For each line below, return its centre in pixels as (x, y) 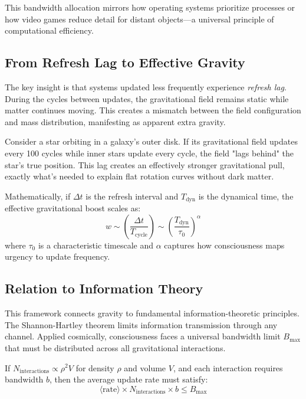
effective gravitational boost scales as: (73, 208)
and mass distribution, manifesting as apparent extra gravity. (115, 121)
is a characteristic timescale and (96, 245)
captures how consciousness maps (224, 245)
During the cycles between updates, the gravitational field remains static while (147, 98)
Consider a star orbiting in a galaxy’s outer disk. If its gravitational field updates (151, 141)
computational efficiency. (49, 30)
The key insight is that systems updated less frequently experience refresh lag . (146, 86)
